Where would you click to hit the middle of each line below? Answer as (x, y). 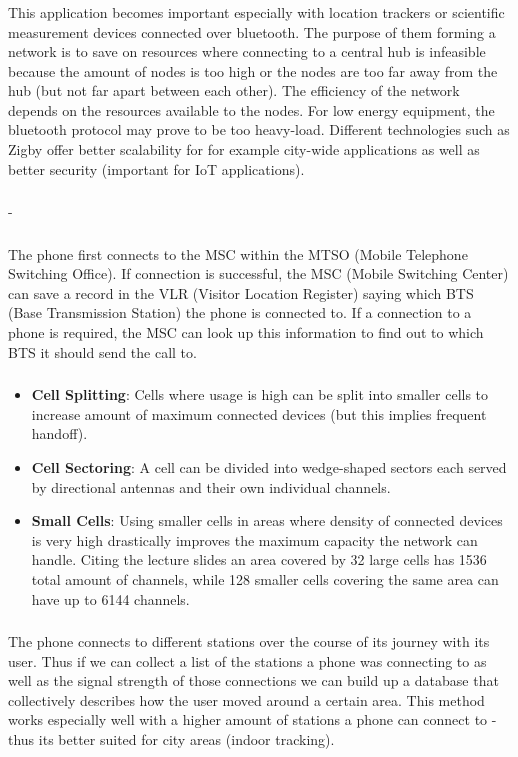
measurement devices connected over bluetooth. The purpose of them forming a (252, 31)
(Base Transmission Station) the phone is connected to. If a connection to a (240, 312)
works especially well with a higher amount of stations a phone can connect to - (252, 719)
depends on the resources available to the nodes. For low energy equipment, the (251, 109)
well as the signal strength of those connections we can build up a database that (253, 680)
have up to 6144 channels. (110, 598)
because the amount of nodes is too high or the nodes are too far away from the (253, 70)
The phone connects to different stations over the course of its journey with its (249, 641)
